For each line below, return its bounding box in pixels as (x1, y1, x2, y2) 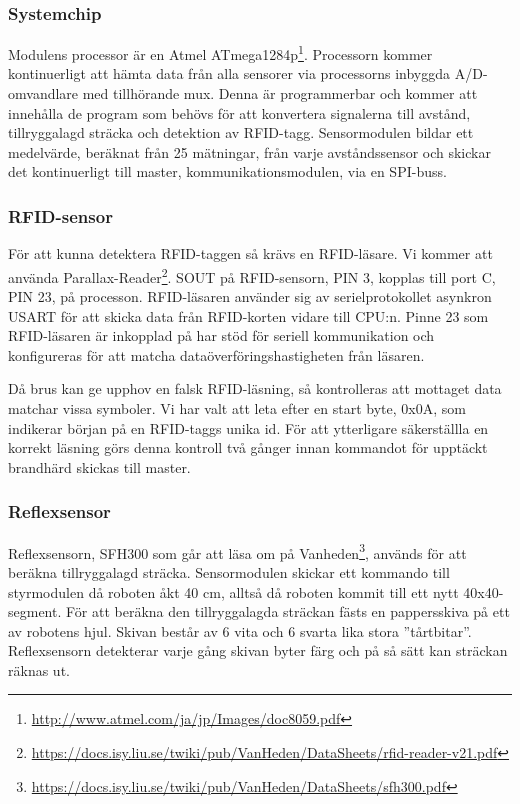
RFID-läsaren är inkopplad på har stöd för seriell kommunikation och (8, 325, 435, 346)
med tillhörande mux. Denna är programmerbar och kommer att (82, 83, 478, 104)
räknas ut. (8, 659, 70, 680)
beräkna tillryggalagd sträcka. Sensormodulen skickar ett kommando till (8, 561, 450, 582)
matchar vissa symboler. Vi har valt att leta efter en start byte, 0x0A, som (8, 398, 466, 419)
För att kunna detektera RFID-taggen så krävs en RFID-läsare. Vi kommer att (8, 243, 493, 264)
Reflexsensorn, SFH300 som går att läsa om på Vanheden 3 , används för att (8, 539, 467, 563)
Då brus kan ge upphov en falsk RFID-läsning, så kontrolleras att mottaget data (8, 378, 502, 399)
